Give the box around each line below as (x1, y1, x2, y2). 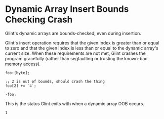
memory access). (5, 61, 41, 67)
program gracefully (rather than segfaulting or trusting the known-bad (5, 55, 148, 61)
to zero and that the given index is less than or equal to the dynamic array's (5, 45, 159, 51)
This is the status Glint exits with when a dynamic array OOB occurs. (5, 100, 145, 107)
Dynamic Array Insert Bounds (5, 3, 129, 15)
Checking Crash (5, 14, 73, 25)
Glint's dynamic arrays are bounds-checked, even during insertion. (5, 30, 142, 36)
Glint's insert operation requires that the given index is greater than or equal (5, 40, 160, 45)
